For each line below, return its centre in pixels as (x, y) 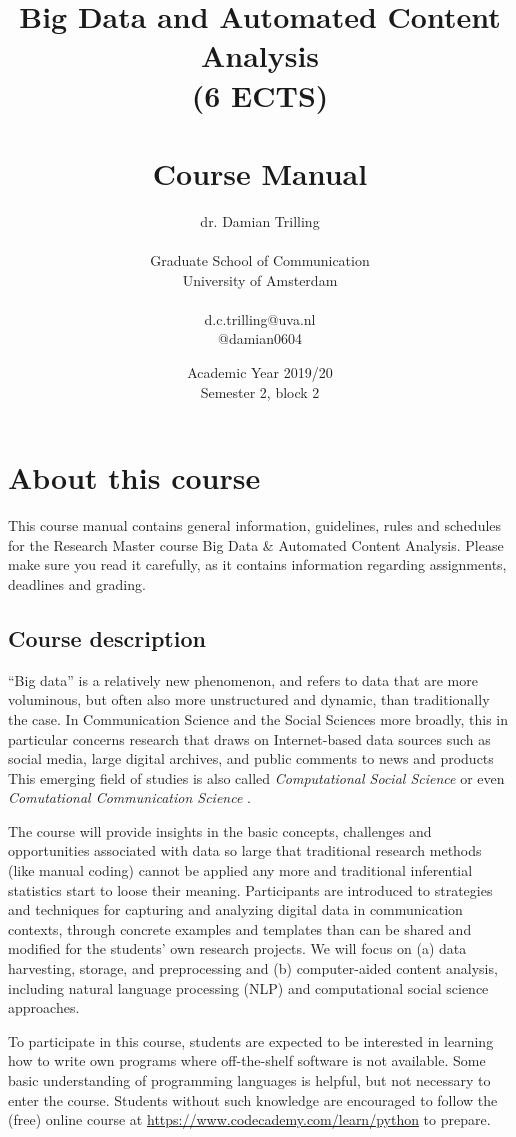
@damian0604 (259, 338)
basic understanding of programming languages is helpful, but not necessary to (249, 1080)
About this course (134, 477)
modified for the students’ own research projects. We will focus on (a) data (237, 948)
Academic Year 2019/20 (260, 372)
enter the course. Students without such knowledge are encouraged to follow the (253, 1099)
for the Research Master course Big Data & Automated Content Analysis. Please (256, 544)
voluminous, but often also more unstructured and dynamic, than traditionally (249, 699)
